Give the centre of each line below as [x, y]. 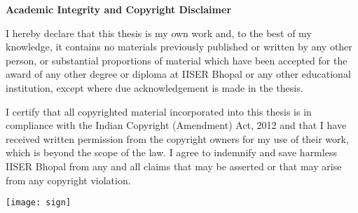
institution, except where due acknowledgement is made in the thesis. [154, 87]
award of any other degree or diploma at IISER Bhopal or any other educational [178, 74]
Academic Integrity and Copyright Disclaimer [119, 9]
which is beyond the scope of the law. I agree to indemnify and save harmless [171, 152]
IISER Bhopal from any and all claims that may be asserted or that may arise [174, 166]
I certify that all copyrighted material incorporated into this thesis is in [159, 111]
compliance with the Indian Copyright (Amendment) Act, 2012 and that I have [176, 125]
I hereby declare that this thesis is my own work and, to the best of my [159, 33]
